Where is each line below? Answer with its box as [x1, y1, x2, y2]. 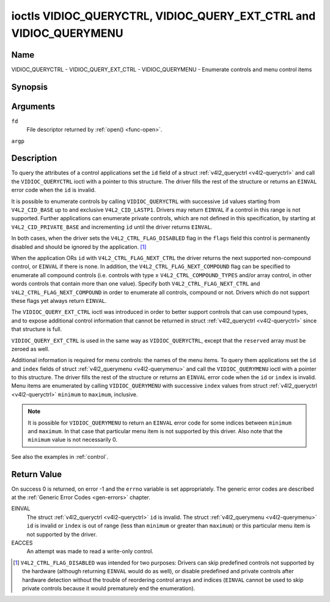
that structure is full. [11, 325, 62, 333]
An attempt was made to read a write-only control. [26, 548, 154, 555]
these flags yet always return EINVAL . [11, 297, 107, 304]
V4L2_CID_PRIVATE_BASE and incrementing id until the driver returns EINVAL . [11, 223, 213, 231]
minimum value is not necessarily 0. [28, 436, 118, 444]
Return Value [11, 469, 62, 480]
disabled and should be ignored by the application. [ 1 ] [11, 243, 147, 250]
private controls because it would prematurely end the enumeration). [22, 585, 196, 592]
